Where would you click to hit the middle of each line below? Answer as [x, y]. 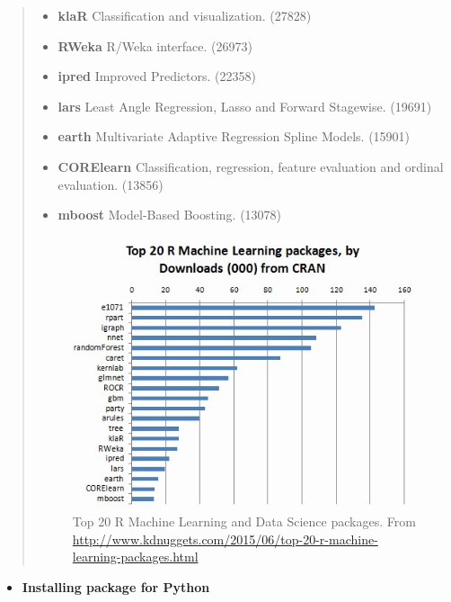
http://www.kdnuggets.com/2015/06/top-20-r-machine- [225, 539]
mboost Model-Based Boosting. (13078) [170, 215]
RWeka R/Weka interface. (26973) [155, 45]
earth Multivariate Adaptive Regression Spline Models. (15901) [234, 136]
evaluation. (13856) [111, 184]
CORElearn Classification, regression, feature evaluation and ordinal [251, 166]
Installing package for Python [116, 586]
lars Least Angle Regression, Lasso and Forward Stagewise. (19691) [245, 106]
